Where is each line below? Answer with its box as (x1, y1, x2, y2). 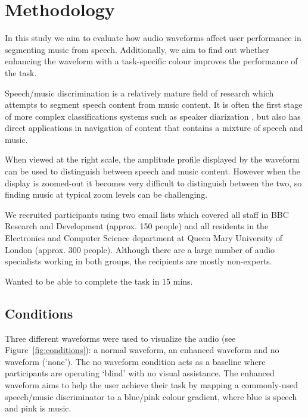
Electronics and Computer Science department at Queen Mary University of (5, 232, 283, 244)
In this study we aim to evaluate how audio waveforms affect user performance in (5, 32, 301, 44)
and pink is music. (5, 402, 71, 414)
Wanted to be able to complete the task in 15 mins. (5, 274, 193, 287)
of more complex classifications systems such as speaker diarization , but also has (5, 110, 301, 122)
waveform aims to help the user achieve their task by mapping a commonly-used (5, 378, 298, 391)
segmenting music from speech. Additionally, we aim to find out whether (5, 43, 269, 55)
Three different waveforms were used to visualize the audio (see (5, 332, 236, 344)
